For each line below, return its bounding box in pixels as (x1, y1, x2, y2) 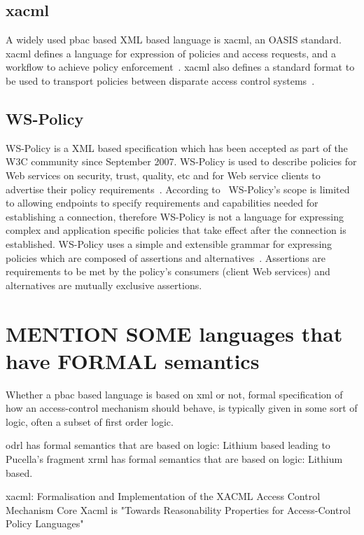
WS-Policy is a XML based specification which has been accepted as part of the (6, 140, 348, 155)
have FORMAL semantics (6, 346, 260, 375)
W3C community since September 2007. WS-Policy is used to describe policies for (6, 154, 357, 169)
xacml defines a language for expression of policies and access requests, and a (6, 46, 337, 60)
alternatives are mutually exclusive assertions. (6, 277, 202, 292)
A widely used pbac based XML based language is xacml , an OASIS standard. (6, 32, 342, 47)
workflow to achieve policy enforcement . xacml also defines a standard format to (6, 60, 355, 74)
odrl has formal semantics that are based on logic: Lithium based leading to (6, 438, 330, 452)
